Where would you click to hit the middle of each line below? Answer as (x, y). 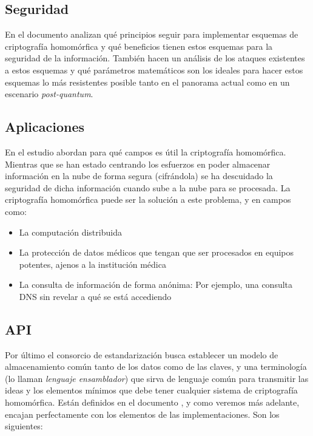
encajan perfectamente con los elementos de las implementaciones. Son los (142, 414)
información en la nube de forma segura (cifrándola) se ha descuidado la (139, 176)
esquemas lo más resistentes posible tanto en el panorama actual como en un (147, 82)
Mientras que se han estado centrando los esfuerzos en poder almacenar (138, 164)
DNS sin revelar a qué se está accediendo (95, 296)
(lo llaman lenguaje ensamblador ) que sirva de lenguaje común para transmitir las (157, 378)
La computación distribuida (70, 232)
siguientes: (24, 426)
